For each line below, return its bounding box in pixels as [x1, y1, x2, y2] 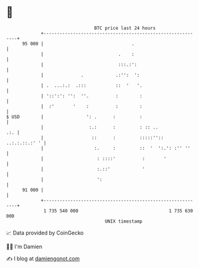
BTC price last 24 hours [94, 25, 156, 31]
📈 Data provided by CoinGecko [6, 229, 84, 236]
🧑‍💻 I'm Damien [6, 243, 43, 250]
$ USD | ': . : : [6, 113, 143, 120]
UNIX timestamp [104, 218, 143, 224]
